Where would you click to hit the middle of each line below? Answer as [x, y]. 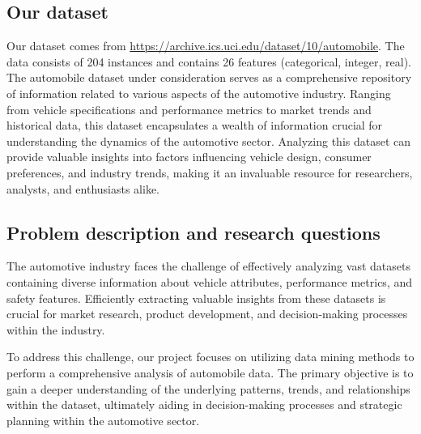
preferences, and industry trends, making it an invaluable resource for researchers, [210, 172]
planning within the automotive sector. [103, 420]
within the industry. [56, 329]
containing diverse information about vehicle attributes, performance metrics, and [210, 281]
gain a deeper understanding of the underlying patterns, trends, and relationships [208, 388]
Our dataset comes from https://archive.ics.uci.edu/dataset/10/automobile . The [206, 46]
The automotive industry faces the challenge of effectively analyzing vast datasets [208, 266]
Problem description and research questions [193, 232]
